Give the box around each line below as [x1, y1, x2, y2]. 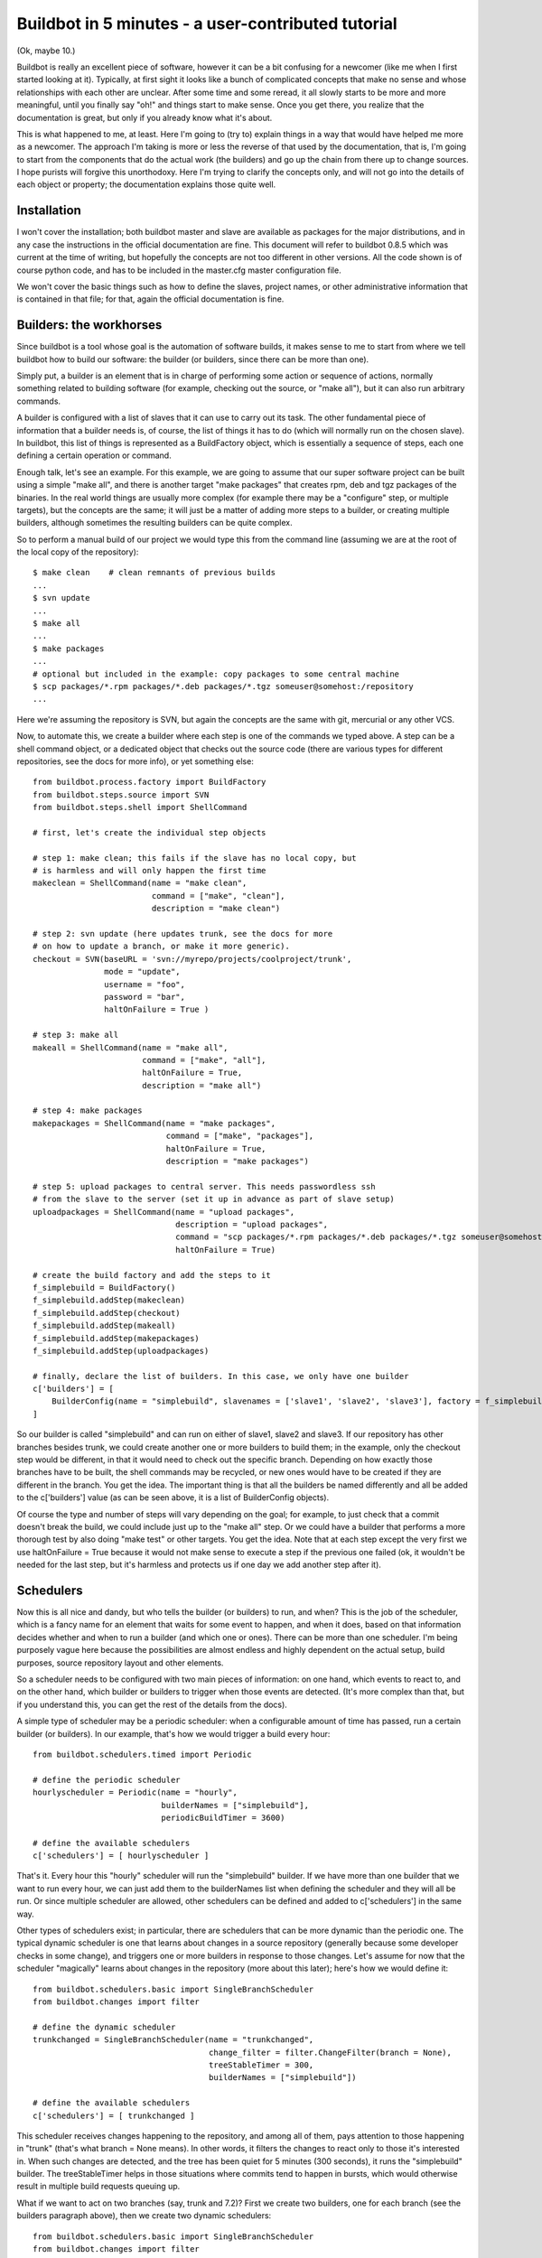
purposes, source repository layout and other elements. [16, 1657, 224, 1668]
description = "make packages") [165, 1156, 309, 1167]
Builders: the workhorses [16, 317, 163, 333]
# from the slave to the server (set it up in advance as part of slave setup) [33, 1194, 395, 1205]
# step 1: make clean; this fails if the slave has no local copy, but [33, 853, 357, 863]
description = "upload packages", [174, 1219, 329, 1229]
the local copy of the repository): [16, 546, 139, 557]
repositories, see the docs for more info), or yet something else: [16, 755, 255, 767]
